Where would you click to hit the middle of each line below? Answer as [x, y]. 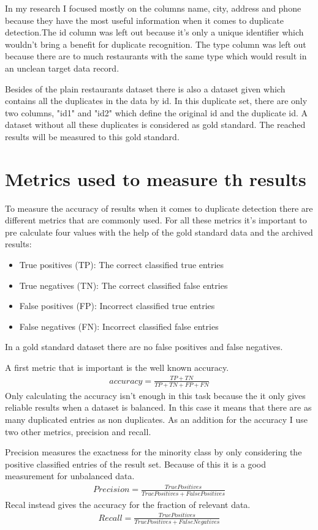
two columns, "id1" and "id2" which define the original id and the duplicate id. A [156, 112]
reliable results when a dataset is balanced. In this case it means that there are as [158, 407]
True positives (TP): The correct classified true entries [122, 265]
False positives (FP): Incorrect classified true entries [117, 306]
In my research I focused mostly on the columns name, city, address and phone [153, 8]
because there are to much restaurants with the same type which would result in [156, 56]
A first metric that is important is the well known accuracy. [117, 367]
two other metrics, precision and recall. [78, 431]
